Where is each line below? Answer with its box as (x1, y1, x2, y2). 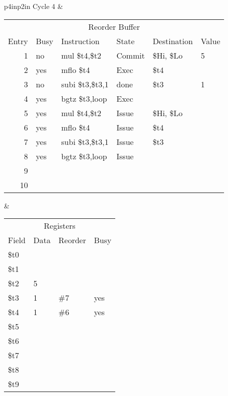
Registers (44, 220, 76, 232)
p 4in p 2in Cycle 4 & (4, 1, 63, 11)
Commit (116, 49, 145, 61)
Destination (152, 35, 193, 47)
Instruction (61, 35, 100, 47)
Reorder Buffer (88, 20, 140, 32)
